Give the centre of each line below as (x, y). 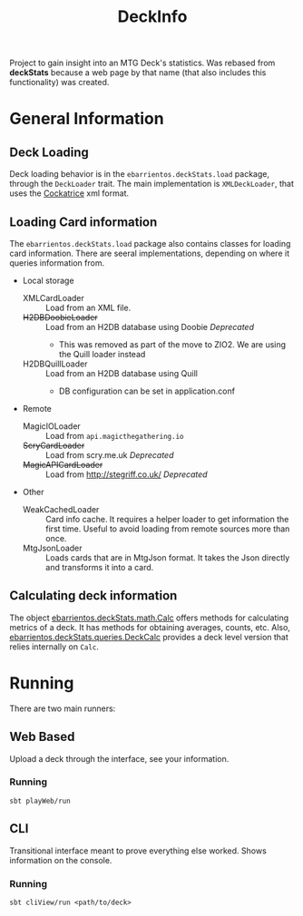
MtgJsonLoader (53, 548)
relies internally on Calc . (54, 647)
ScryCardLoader (54, 445)
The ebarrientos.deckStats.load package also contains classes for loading (150, 244)
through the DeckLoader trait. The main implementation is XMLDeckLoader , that (152, 184)
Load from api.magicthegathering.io (114, 436)
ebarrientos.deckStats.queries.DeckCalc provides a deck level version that (149, 637)
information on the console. (61, 860)
